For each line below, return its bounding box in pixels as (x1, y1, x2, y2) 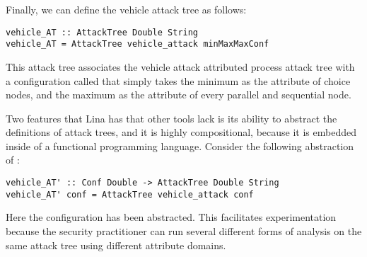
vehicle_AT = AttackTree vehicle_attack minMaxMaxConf (6, 39, 269, 50)
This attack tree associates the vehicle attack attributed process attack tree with (6, 59, 355, 74)
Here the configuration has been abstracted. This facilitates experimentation (6, 210, 337, 224)
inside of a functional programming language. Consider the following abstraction (6, 138, 354, 153)
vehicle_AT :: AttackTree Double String (6, 27, 199, 38)
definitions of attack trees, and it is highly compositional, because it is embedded (6, 125, 356, 139)
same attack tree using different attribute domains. (6, 237, 226, 252)
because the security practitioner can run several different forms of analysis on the (6, 223, 362, 238)
